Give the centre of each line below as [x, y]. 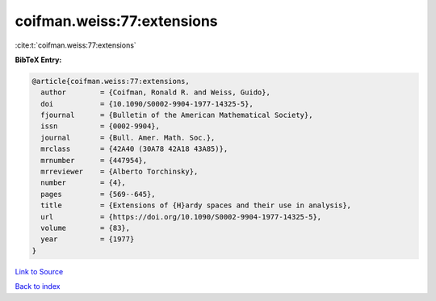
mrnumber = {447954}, [94, 160]
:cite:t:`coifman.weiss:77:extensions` [75, 45]
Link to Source [39, 271]
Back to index [38, 286]
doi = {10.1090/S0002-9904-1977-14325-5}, [147, 104]
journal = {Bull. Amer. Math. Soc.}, [128, 138]
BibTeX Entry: [38, 60]
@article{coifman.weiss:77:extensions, [111, 81]
